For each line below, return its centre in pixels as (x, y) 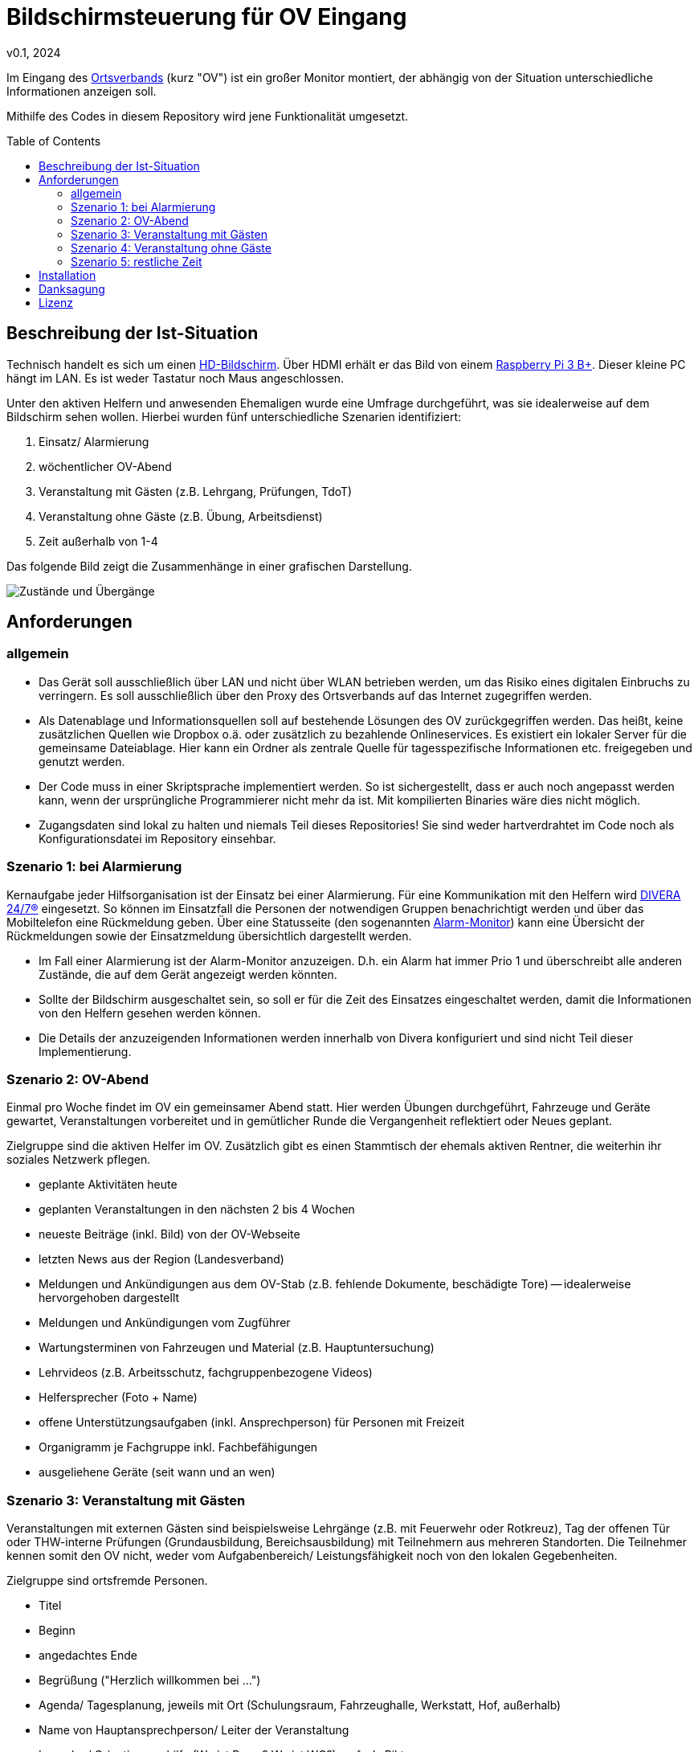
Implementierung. (85, 1051)
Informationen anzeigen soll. (82, 91)
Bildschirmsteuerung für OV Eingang (207, 17)
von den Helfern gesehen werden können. (150, 1013)
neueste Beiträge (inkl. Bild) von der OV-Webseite (169, 1234)
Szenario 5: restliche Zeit (137, 261)
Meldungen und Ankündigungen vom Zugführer (165, 1323)
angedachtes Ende (88, 1656)
